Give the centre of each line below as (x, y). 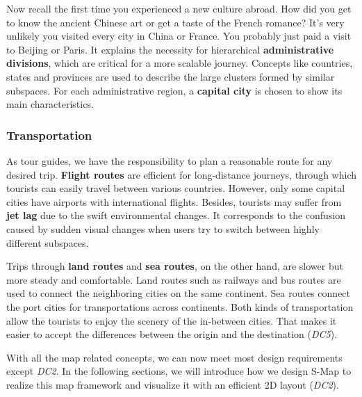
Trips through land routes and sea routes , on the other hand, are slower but (175, 266)
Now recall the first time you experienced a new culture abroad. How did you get (179, 8)
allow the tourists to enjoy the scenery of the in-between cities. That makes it (172, 320)
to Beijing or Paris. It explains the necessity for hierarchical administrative (170, 49)
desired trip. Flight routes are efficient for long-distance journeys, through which (181, 174)
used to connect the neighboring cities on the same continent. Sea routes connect (179, 293)
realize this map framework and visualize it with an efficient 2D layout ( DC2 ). (173, 384)
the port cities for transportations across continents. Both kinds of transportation (180, 306)
